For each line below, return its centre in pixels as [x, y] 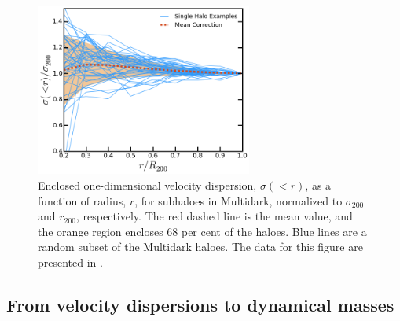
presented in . [70, 262]
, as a [318, 185]
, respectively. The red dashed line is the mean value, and [215, 216]
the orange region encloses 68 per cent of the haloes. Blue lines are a [202, 231]
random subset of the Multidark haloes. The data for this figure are [200, 247]
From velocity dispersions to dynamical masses [200, 304]
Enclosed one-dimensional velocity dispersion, [147, 185]
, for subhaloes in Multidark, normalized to [239, 200]
